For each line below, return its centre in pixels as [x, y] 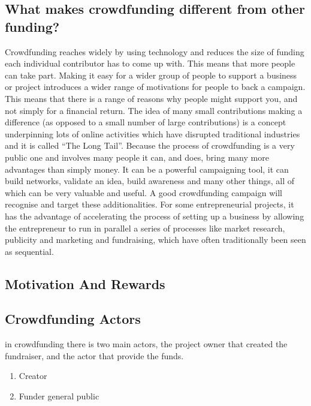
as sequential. [29, 251]
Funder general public [59, 396]
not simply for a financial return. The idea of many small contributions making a [154, 110]
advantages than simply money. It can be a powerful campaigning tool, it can [147, 169]
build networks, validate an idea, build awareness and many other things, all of [150, 181]
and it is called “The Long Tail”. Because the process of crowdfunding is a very [150, 145]
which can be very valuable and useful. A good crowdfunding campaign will [144, 192]
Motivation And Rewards [85, 283]
